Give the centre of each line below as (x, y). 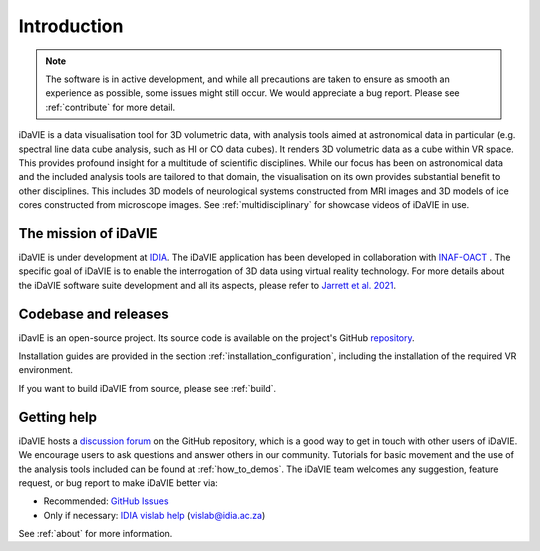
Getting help (57, 416)
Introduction (71, 26)
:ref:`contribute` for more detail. (110, 107)
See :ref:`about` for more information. (95, 534)
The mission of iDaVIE (88, 233)
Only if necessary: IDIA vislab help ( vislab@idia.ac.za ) (154, 515)
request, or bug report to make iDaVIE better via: (118, 482)
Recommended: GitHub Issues (106, 501)
